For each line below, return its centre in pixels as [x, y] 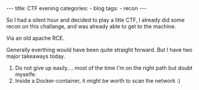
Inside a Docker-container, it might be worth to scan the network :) [98, 81]
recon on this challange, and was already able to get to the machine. [91, 26]
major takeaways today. [36, 56]
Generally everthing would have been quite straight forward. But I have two [99, 50]
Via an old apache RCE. [35, 38]
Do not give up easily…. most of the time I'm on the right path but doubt [104, 68]
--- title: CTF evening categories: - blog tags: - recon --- [77, 8]
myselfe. [26, 74]
